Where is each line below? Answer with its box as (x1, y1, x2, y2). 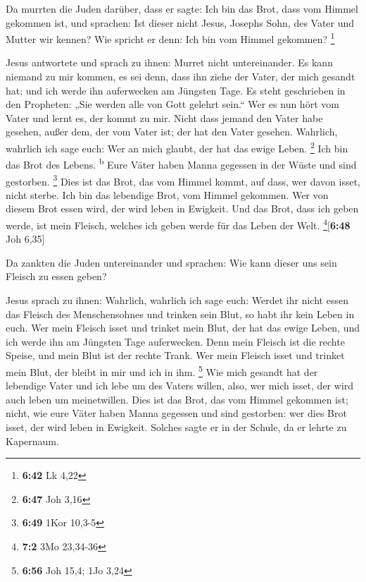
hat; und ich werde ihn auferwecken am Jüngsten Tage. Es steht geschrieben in (6, 83, 346, 97)
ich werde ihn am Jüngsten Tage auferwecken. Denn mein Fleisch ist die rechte (6, 334, 345, 348)
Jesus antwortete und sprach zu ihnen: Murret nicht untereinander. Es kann (6, 55, 333, 70)
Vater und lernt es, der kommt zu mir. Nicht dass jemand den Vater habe (6, 110, 323, 125)
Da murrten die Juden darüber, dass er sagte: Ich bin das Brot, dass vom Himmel (6, 1, 358, 16)
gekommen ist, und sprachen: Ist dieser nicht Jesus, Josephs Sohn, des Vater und (6, 15, 355, 30)
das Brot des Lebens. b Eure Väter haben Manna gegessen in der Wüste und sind (6, 155, 357, 171)
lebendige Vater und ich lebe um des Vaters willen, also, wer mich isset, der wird (6, 378, 354, 393)
